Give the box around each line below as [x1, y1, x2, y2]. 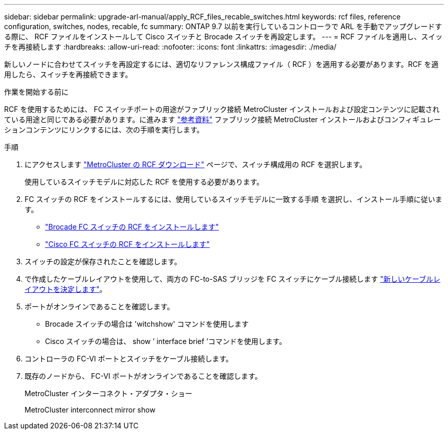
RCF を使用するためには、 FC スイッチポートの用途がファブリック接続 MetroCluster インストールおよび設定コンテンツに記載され [4, 105, 440, 113]
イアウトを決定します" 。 [25, 285, 107, 293]
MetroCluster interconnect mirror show [25, 405, 155, 414]
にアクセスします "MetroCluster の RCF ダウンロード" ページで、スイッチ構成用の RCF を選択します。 [25, 160, 367, 169]
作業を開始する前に [4, 87, 69, 96]
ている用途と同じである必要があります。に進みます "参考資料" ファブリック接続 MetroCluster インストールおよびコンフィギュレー [4, 115, 441, 124]
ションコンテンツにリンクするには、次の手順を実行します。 [4, 125, 204, 134]
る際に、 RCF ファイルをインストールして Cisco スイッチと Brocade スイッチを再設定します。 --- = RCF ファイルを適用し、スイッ [4, 32, 443, 41]
